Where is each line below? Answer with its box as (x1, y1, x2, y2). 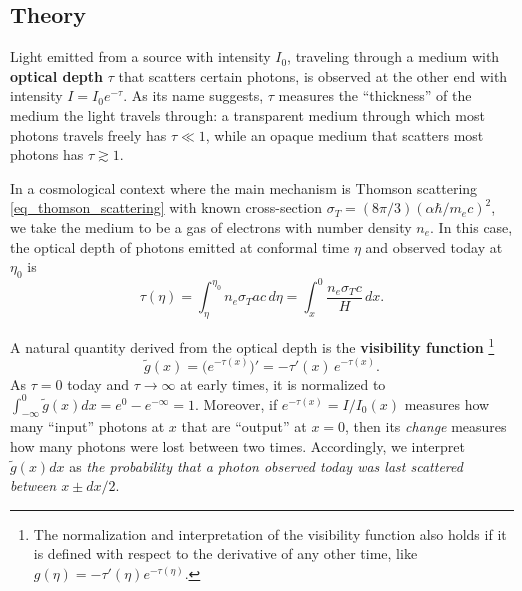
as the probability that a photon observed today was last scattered (69, 455, 463, 476)
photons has (10, 144, 84, 165)
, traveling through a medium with (287, 46, 500, 67)
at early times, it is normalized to (180, 373, 386, 394)
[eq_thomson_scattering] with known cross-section (10, 197, 322, 218)
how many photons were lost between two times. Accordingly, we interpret (10, 435, 465, 456)
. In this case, (430, 216, 513, 237)
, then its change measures (345, 416, 507, 437)
